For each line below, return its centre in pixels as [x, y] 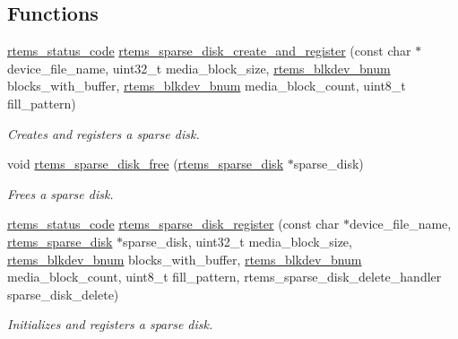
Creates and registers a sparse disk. [104, 133]
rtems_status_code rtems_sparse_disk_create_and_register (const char [209, 51]
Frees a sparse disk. [60, 193]
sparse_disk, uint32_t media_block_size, [238, 241]
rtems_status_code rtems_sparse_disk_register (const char [173, 224]
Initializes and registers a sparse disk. [110, 324]
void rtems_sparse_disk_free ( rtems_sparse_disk [146, 164]
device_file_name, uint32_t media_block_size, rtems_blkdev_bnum [199, 68]
